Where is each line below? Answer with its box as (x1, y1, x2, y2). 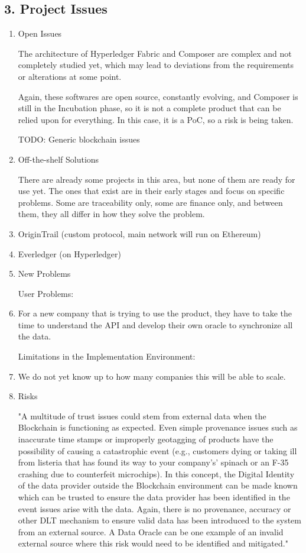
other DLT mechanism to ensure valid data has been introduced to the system (18, 514, 301, 526)
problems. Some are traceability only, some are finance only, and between (18, 196, 283, 208)
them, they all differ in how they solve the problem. (18, 208, 205, 220)
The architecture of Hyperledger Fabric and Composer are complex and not (18, 47, 292, 59)
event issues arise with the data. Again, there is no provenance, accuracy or (18, 502, 291, 515)
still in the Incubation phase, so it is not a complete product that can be (18, 102, 281, 114)
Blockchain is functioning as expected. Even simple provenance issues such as (18, 421, 298, 434)
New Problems (18, 267, 71, 280)
